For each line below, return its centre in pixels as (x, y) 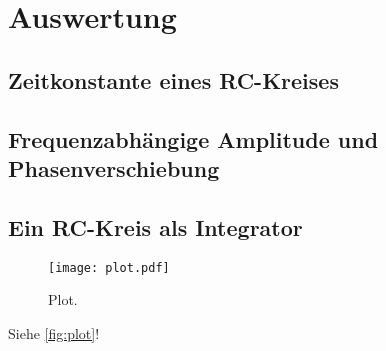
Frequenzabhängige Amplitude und (193, 138)
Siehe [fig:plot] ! (54, 332)
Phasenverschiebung (114, 167)
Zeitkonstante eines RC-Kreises (173, 79)
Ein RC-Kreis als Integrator (155, 226)
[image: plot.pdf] (109, 267)
